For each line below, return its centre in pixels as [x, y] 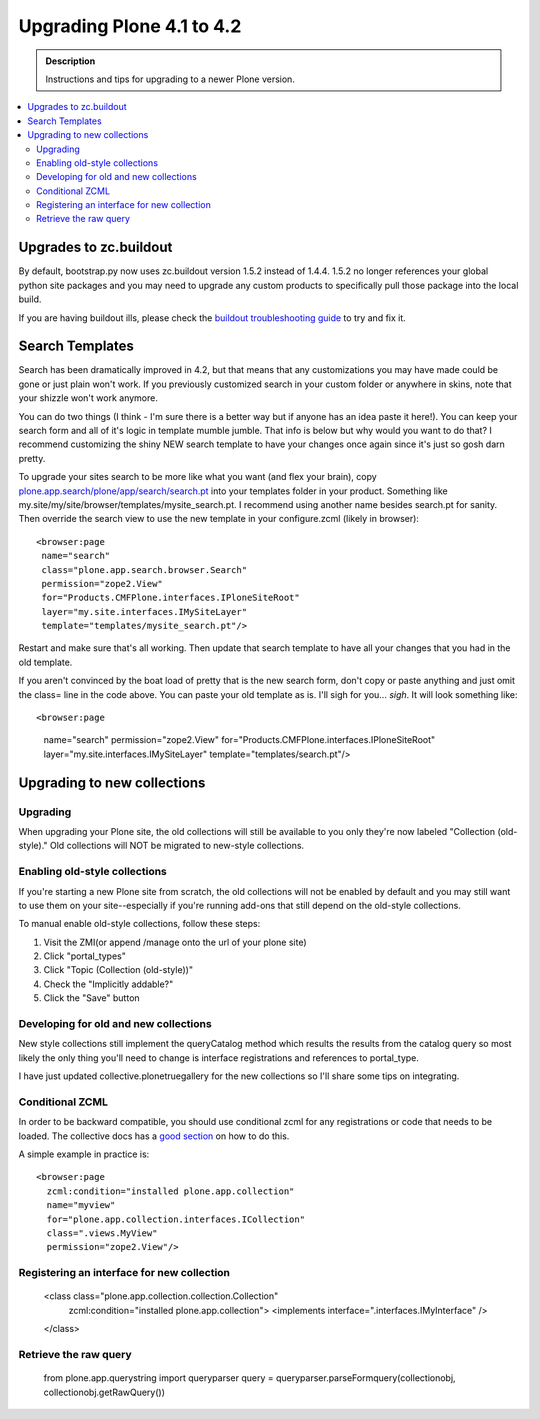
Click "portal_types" [85, 956]
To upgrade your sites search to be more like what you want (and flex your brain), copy [197, 477]
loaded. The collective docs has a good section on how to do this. [154, 1136]
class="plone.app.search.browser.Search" [144, 569]
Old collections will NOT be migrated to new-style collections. [177, 846]
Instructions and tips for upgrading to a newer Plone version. [170, 79]
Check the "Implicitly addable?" [108, 984]
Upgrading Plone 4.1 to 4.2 [130, 26]
